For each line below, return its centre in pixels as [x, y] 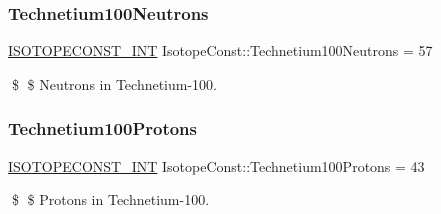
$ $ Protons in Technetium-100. [110, 199]
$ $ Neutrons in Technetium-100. [114, 83]
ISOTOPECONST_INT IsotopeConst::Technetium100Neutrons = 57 [220, 50]
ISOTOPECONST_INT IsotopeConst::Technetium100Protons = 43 [216, 165]
